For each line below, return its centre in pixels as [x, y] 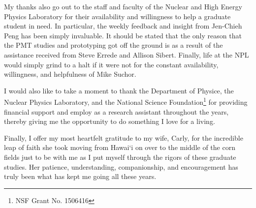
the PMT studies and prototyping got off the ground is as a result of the [113, 45]
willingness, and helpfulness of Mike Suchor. [70, 74]
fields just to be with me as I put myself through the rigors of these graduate [120, 157]
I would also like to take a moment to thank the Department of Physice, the [119, 90]
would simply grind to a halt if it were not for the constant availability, [111, 64]
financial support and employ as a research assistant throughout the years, [116, 111]
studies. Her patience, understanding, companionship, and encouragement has [121, 166]
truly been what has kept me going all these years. [80, 176]
